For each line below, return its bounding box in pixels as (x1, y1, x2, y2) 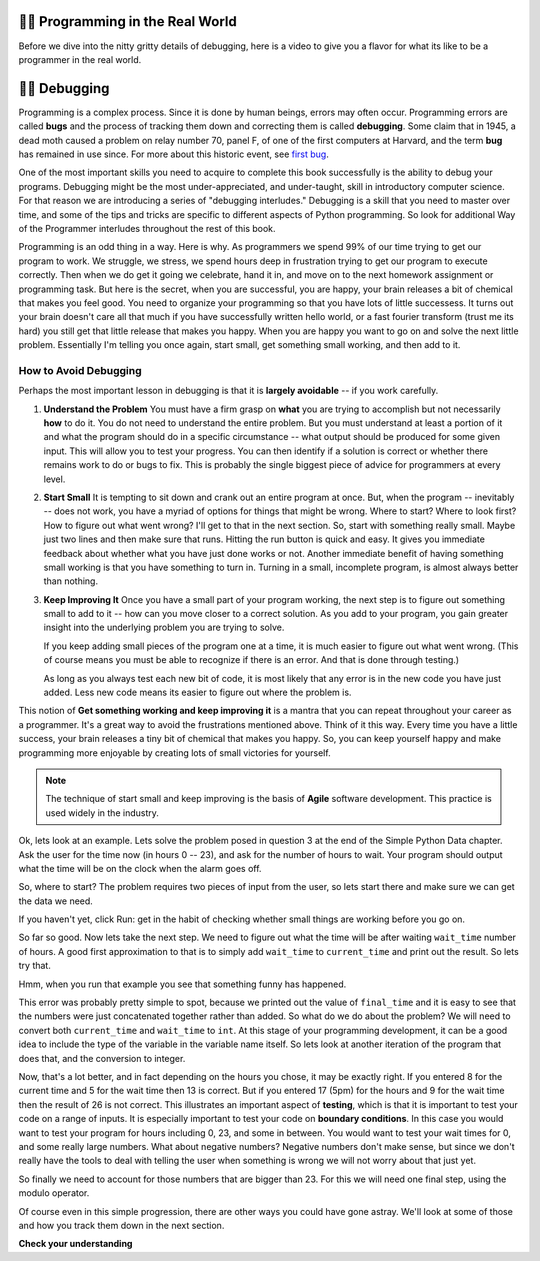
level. (43, 473, 66, 485)
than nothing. (43, 575, 99, 587)
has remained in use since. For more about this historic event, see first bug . (18, 148, 329, 160)
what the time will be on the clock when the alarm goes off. (18, 862, 262, 874)
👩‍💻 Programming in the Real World (18, 13, 237, 30)
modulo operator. (18, 1187, 90, 1199)
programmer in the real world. (18, 53, 142, 65)
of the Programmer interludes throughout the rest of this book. (18, 222, 276, 234)
